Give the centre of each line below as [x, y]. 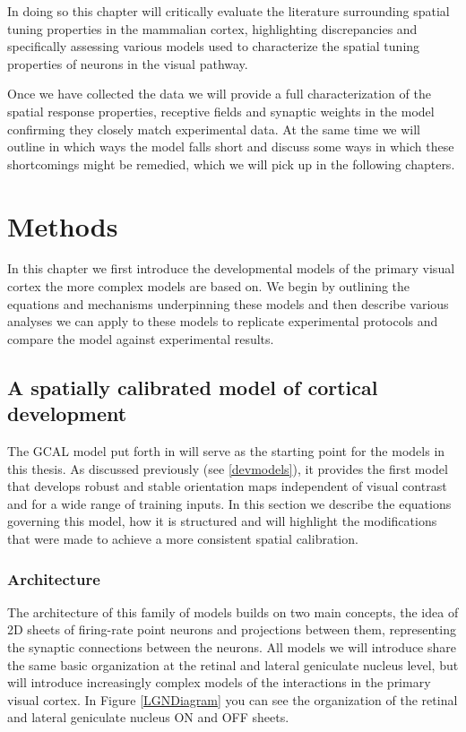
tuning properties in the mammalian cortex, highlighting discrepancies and [212, 28]
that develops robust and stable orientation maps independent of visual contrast [227, 486]
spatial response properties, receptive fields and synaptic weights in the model [221, 111]
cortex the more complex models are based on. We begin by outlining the [209, 286]
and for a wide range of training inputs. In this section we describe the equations [229, 503]
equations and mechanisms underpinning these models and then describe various [228, 303]
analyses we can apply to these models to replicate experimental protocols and [223, 321]
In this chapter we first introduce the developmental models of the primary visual [231, 268]
